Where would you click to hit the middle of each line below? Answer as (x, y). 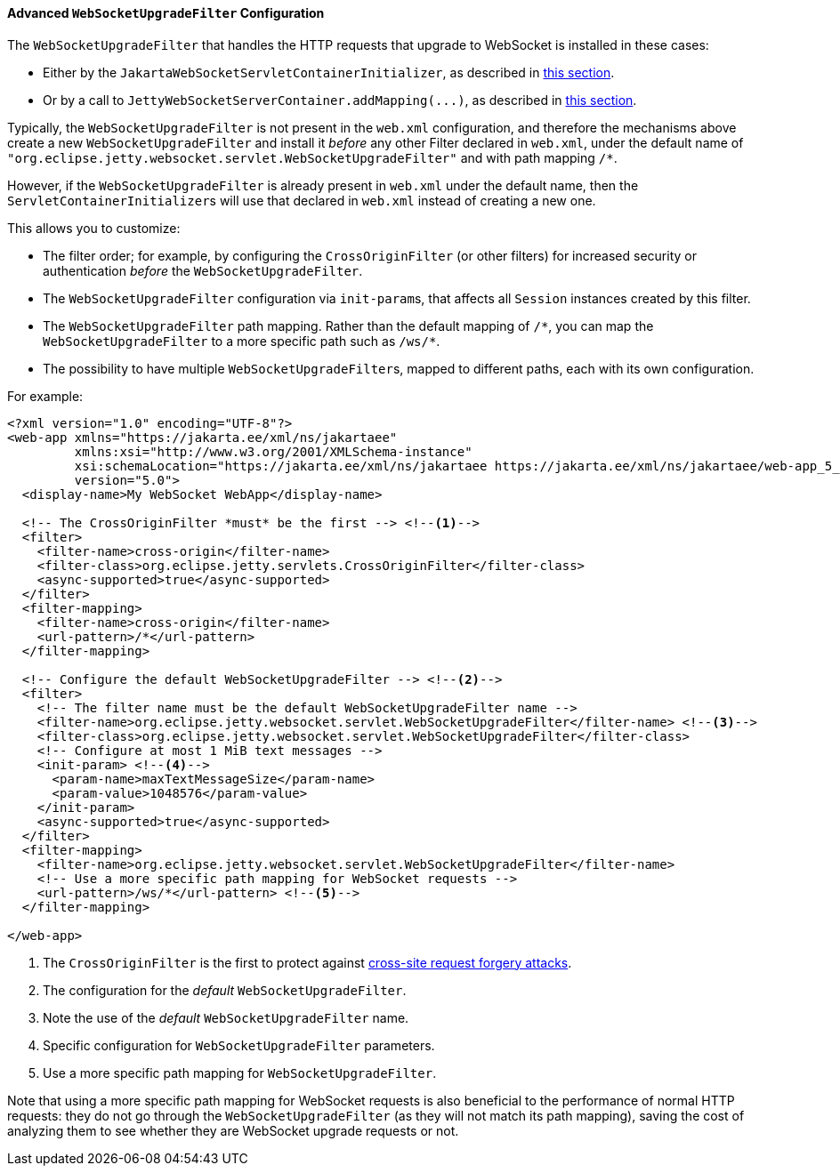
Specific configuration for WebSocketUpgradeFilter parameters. (239, 1045)
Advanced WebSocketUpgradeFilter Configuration (166, 13)
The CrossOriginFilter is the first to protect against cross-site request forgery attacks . (307, 962)
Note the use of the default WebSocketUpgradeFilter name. (226, 1017)
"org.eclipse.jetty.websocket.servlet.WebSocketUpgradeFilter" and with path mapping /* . (312, 157)
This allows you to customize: (94, 228)
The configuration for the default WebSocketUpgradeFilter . (225, 990)
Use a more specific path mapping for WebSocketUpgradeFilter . (240, 1073)
